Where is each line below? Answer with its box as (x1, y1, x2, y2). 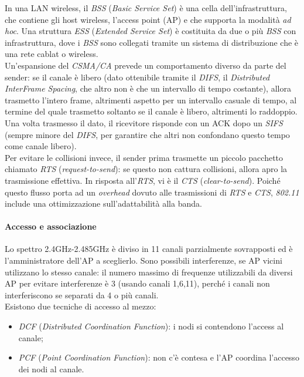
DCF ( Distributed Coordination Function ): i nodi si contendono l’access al (18, 320, 284, 332)
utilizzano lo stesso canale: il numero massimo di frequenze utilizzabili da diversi (5, 265, 293, 278)
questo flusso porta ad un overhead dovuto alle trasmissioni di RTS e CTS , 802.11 (5, 186, 299, 198)
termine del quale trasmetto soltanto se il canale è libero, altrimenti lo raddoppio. (5, 105, 298, 117)
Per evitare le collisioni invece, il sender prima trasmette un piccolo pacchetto (5, 151, 283, 163)
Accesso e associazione (5, 220, 97, 233)
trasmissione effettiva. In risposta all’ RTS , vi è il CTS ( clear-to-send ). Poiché (5, 174, 281, 186)
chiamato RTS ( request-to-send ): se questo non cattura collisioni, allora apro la (5, 163, 288, 175)
